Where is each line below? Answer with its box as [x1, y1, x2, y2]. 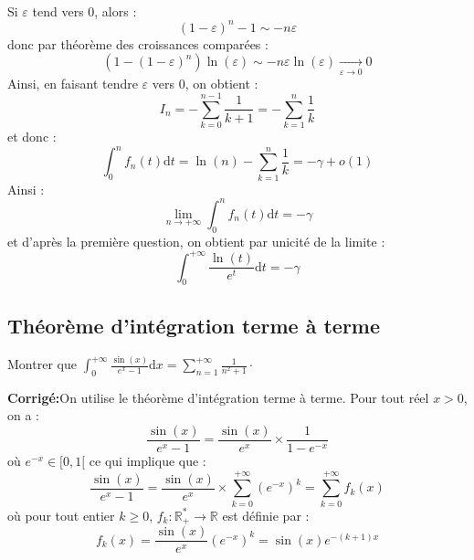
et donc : [7, 127, 57, 146]
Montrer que [7, 354, 77, 374]
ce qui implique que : [89, 451, 206, 470]
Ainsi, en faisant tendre [7, 73, 138, 92]
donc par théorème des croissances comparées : [7, 34, 269, 53]
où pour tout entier [7, 505, 115, 524]
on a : [7, 406, 39, 425]
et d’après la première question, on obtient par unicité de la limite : [7, 231, 385, 250]
